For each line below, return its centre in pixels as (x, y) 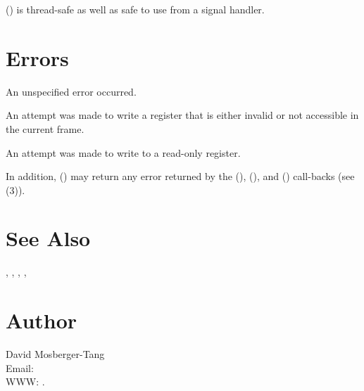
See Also (48, 238)
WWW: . (25, 382)
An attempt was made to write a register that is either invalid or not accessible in (182, 115)
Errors (37, 57)
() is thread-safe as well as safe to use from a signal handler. (135, 9)
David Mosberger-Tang (55, 354)
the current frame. (45, 128)
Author (42, 320)
